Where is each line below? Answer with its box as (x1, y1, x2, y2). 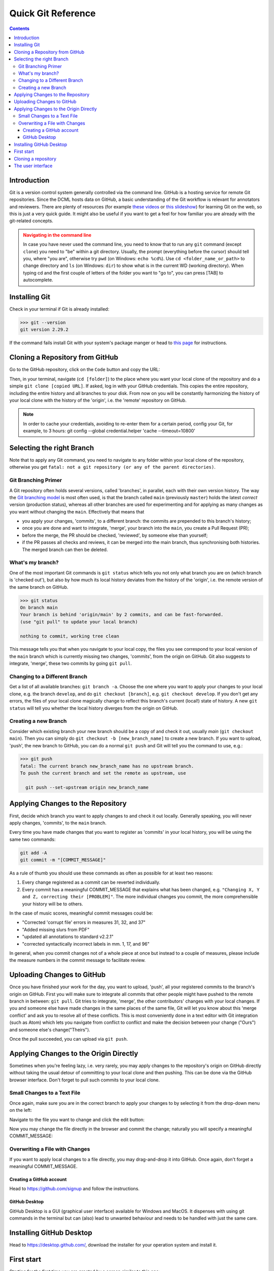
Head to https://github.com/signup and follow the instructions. (9, 1186, 140, 1192)
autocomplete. (23, 277, 53, 283)
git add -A (20, 850, 47, 856)
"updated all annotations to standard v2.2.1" (22, 933, 114, 940)
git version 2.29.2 (20, 327, 68, 332)
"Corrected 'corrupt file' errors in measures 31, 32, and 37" (22, 919, 146, 925)
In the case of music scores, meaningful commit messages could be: (9, 910, 153, 916)
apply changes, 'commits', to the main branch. (9, 820, 107, 826)
